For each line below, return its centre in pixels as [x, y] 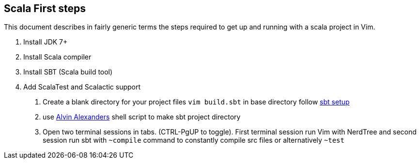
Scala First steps [45, 8]
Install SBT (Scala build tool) [68, 72]
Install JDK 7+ [46, 42]
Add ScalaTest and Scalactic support [82, 87]
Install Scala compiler [57, 57]
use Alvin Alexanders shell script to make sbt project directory [142, 117]
